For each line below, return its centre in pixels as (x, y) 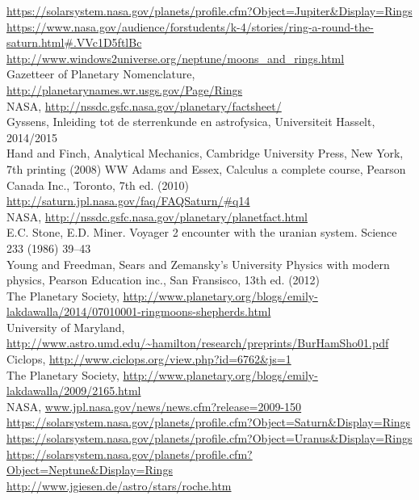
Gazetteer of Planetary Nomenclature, (101, 74)
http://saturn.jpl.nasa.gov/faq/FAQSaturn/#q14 (128, 201)
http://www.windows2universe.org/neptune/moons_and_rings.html (176, 58)
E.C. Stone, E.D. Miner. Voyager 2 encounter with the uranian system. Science (202, 232)
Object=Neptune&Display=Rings (90, 470)
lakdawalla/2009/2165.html (74, 391)
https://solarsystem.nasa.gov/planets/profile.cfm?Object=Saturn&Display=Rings (209, 422)
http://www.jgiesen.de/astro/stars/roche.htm (119, 485)
